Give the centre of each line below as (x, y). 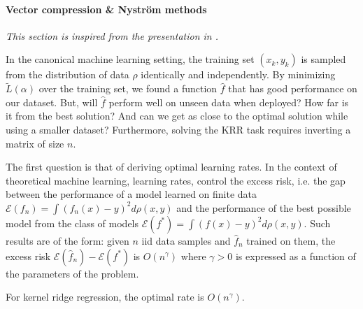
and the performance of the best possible (264, 207)
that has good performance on (293, 88)
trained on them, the (291, 240)
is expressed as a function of (296, 256)
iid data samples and (186, 240)
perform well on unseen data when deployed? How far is (229, 102)
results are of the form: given (67, 240)
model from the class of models (72, 223)
